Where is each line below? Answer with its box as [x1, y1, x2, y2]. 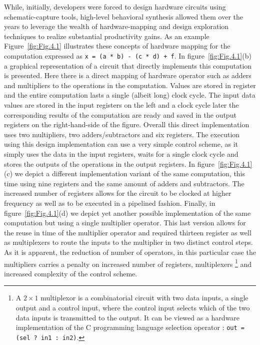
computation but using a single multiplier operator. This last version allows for [4, 217, 246, 228]
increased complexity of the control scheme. [4, 268, 137, 278]
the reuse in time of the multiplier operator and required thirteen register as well [4, 227, 251, 237]
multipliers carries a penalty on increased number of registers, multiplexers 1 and [4, 257, 252, 269]
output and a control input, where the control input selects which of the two [15, 302, 250, 312]
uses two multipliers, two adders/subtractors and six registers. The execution [4, 129, 240, 139]
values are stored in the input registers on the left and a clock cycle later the [4, 100, 239, 110]
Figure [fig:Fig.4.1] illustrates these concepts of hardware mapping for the [4, 41, 230, 51]
